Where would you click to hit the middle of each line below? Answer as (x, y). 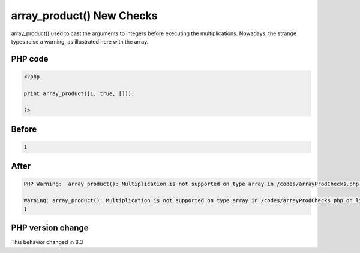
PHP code (30, 59)
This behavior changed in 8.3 (47, 242)
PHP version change (50, 228)
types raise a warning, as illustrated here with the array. (80, 41)
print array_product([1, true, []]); (79, 93)
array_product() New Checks (84, 16)
